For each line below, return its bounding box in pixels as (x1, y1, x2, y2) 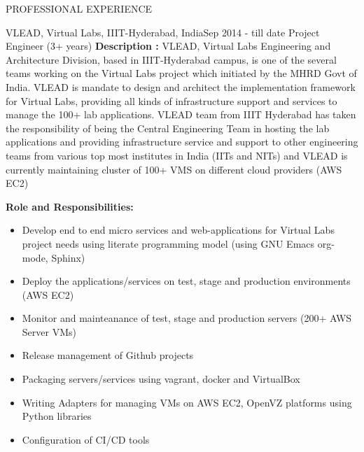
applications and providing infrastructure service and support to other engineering (6, 134, 358, 149)
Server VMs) (22, 324, 76, 339)
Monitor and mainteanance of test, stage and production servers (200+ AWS (22, 311, 352, 325)
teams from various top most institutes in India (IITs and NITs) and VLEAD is (6, 148, 348, 162)
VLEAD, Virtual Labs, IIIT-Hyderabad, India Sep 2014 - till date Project (6, 24, 320, 39)
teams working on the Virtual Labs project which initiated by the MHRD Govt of (6, 66, 357, 80)
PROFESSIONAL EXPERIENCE (6, 1, 153, 15)
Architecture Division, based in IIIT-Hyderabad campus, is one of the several (6, 52, 337, 66)
